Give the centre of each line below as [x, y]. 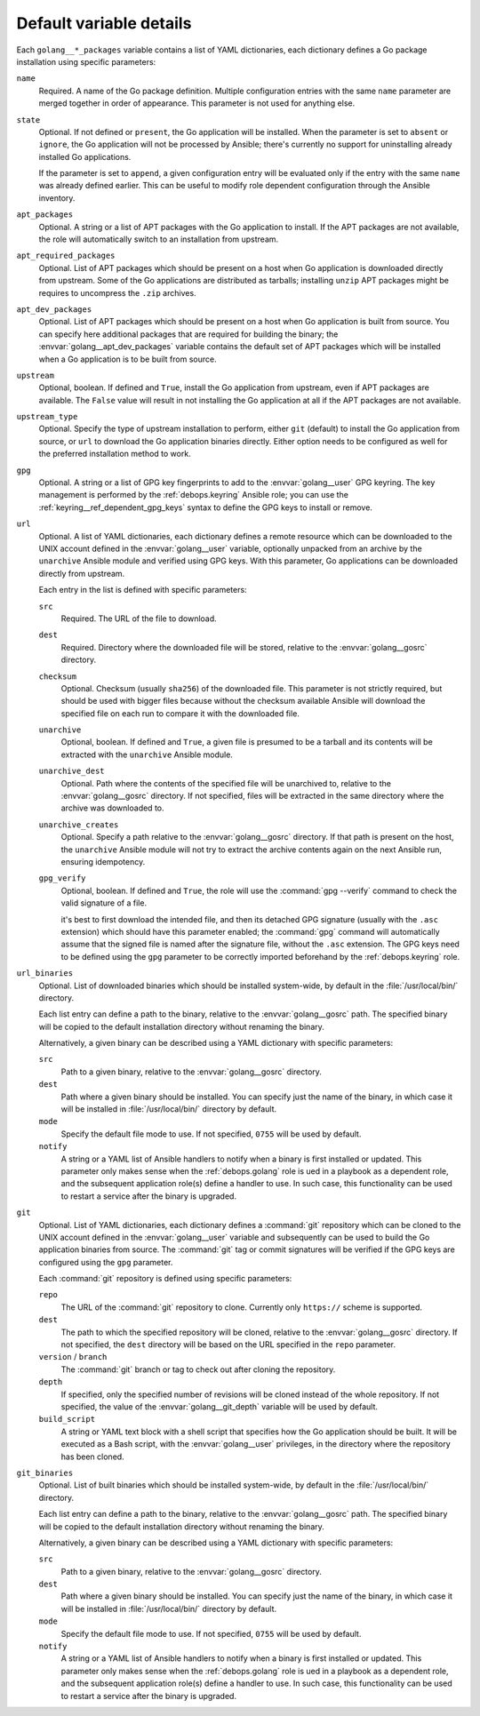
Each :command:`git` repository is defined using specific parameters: [165, 1279]
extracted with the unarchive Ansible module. [147, 754]
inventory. [57, 198]
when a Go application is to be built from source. [128, 359]
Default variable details [104, 23]
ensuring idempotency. [103, 861]
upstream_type [47, 417]
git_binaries [45, 1473]
